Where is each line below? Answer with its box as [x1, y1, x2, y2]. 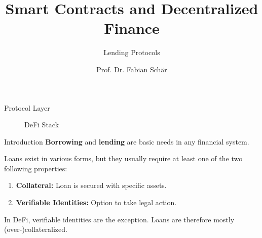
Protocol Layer [4, 102, 50, 113]
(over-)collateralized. [4, 224, 67, 234]
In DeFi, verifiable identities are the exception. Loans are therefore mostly [4, 214, 235, 224]
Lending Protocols [103, 47, 160, 58]
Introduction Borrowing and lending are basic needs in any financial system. [4, 136, 249, 147]
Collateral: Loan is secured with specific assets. [16, 180, 167, 191]
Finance [104, 18, 160, 38]
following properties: [4, 163, 67, 173]
